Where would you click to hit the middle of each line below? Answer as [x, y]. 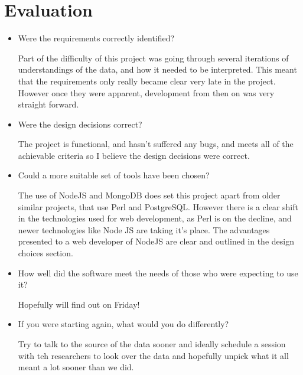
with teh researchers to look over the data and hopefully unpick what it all [153, 355]
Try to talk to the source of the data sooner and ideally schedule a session [152, 344]
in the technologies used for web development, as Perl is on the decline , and [155, 218]
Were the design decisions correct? [80, 124]
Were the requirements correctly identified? [96, 38]
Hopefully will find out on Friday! [79, 304]
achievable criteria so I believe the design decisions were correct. [134, 155]
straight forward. [48, 104]
